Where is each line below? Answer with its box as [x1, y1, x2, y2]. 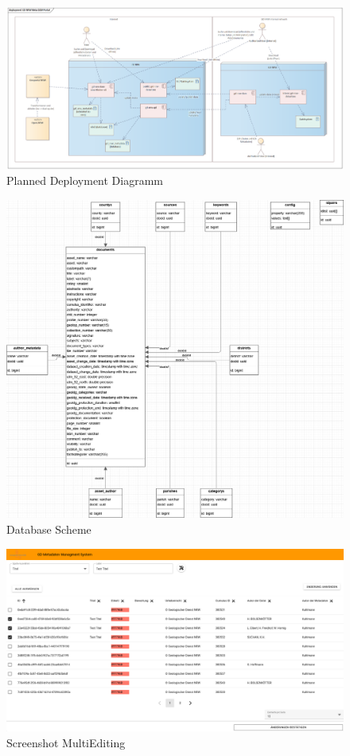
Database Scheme [6, 521, 91, 538]
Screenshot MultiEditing [6, 734, 126, 750]
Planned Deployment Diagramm [6, 172, 164, 189]
